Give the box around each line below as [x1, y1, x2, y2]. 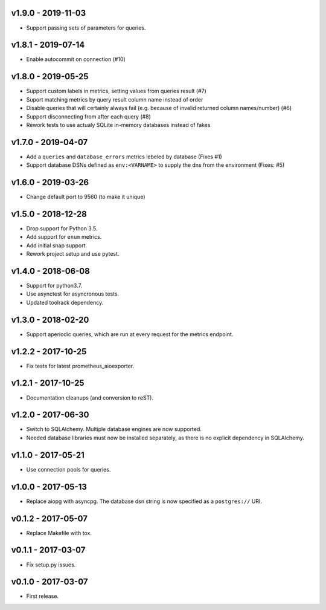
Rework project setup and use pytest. [26, 250, 120, 258]
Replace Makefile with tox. [26, 529, 92, 536]
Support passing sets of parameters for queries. [26, 24, 146, 31]
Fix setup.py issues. [26, 561, 76, 568]
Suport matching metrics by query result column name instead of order [26, 96, 203, 103]
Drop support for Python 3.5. [26, 225, 98, 232]
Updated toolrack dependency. [26, 299, 104, 306]
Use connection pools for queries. [26, 466, 111, 473]
